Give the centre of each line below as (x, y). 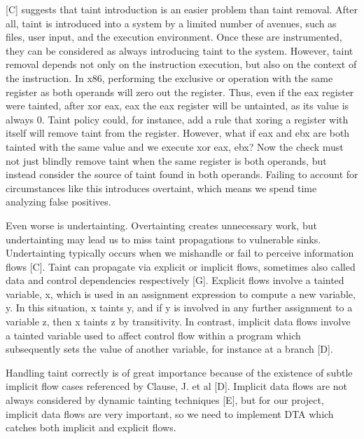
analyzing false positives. (58, 202)
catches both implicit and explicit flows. (91, 427)
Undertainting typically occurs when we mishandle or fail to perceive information (180, 253)
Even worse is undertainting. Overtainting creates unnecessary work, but (161, 225)
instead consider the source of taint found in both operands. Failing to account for (182, 174)
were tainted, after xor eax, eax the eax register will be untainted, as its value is (177, 106)
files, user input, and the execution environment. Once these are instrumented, (174, 37)
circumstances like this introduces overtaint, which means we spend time (161, 188)
